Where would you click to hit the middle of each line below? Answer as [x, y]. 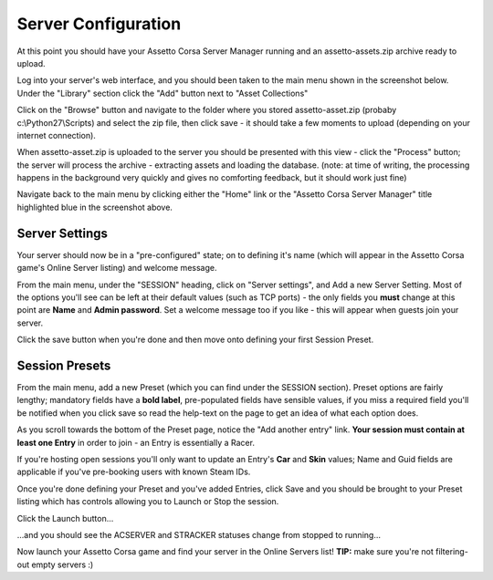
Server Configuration [99, 24]
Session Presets [64, 365]
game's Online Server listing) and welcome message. [117, 268]
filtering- [452, 552]
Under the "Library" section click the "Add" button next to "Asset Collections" [163, 93]
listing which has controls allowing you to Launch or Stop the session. [148, 502]
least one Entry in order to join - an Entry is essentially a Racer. [136, 442]
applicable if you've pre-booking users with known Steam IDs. [134, 472]
